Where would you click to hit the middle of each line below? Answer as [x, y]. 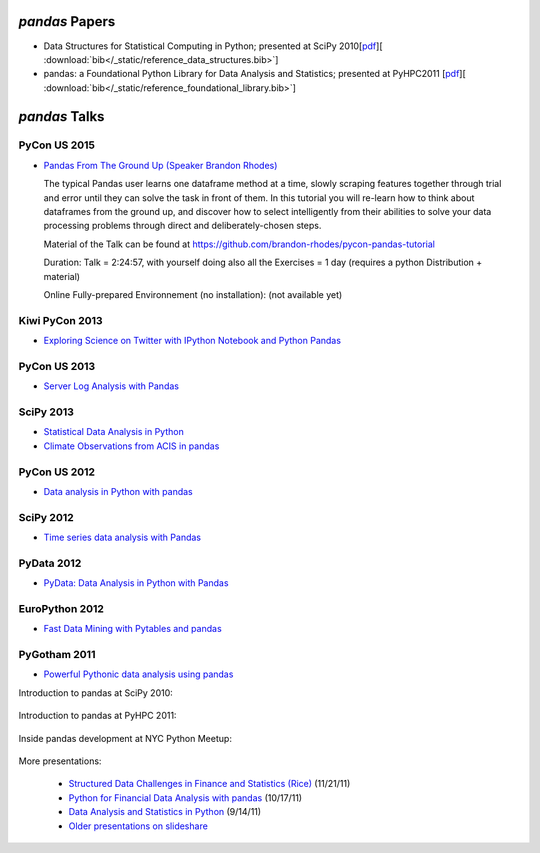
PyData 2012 [50, 563]
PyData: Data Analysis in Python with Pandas [136, 583]
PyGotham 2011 [57, 655]
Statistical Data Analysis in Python [113, 432]
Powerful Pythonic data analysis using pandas [138, 674]
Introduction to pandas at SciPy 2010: [96, 692]
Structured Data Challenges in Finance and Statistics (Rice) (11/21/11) [209, 784]
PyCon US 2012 [56, 472]
